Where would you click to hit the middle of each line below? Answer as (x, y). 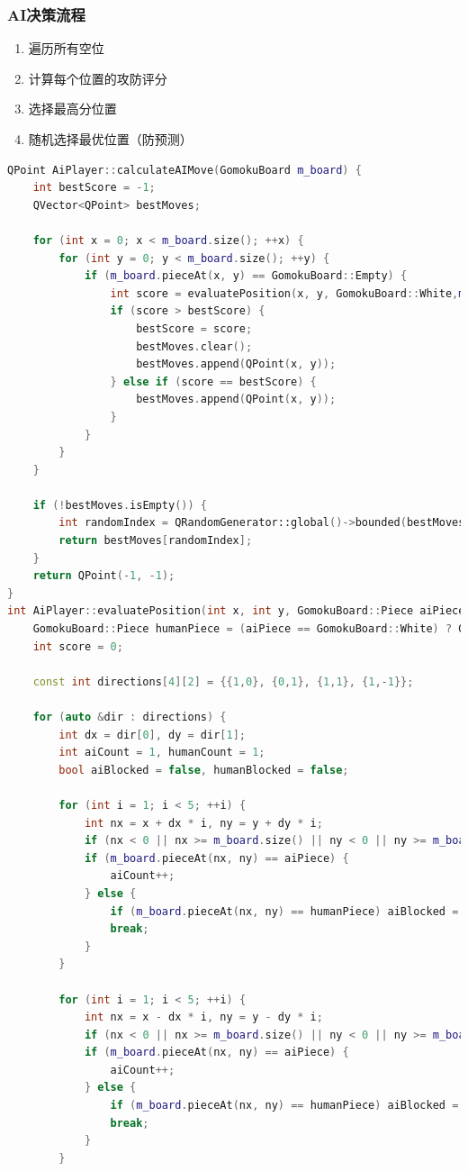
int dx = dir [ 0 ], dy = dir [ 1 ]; (153, 735)
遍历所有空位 (66, 48)
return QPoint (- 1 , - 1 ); (104, 576)
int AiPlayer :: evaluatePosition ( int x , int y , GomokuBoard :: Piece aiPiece (236, 611)
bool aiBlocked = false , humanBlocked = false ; (204, 770)
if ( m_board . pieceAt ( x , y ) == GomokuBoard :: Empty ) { (246, 276)
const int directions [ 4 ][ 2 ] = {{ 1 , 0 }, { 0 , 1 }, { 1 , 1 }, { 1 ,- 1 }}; (223, 681)
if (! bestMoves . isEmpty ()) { (120, 505)
